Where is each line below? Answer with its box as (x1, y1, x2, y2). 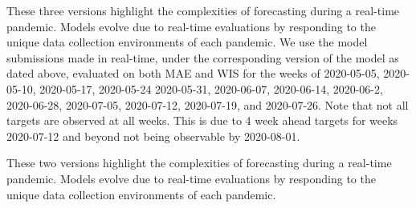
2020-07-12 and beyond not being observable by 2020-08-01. (6, 127, 300, 144)
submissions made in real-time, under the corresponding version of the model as (6, 49, 399, 66)
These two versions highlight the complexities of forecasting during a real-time (6, 154, 392, 171)
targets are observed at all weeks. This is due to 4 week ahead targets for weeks (6, 112, 398, 129)
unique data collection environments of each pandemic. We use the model (6, 34, 368, 50)
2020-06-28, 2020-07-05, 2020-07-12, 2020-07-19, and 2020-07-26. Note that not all (6, 96, 409, 113)
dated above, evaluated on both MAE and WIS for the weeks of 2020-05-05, (6, 65, 380, 82)
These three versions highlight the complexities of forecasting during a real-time (6, 2, 400, 18)
